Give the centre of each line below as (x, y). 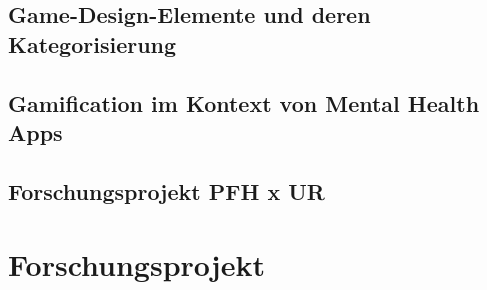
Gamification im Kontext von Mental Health (244, 102)
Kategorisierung (92, 43)
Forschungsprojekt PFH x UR (166, 190)
